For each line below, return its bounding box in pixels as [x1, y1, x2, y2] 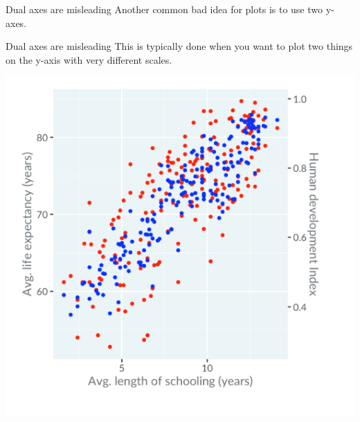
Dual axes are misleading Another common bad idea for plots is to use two [6, 2, 323, 16]
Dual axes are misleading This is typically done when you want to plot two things [6, 39, 353, 53]
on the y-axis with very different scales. [6, 52, 172, 67]
